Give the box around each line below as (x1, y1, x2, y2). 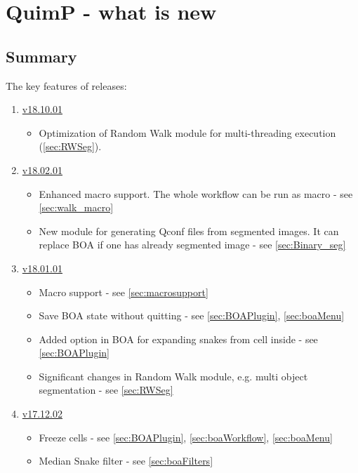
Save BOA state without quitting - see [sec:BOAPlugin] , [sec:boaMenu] (39, 308, 345, 323)
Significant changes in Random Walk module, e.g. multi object (39, 368, 308, 383)
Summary (6, 45, 77, 67)
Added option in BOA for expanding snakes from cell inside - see (39, 331, 318, 346)
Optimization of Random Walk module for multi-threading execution (39, 125, 336, 140)
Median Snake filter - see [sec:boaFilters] (39, 453, 213, 468)
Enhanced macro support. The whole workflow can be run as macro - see (39, 186, 353, 201)
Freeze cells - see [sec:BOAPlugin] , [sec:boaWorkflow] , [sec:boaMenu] (39, 429, 333, 444)
